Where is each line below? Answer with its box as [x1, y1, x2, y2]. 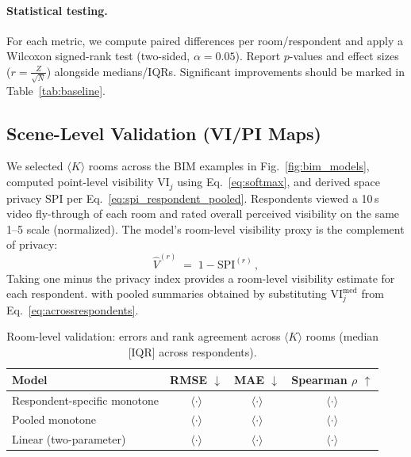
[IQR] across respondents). [128, 344, 257, 360]
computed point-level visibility [6, 173, 154, 190]
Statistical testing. [6, 2, 108, 18]
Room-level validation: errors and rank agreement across [6, 328, 281, 345]
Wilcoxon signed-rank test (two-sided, [6, 48, 190, 64]
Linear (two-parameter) [12, 431, 126, 447]
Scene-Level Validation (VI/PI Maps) [6, 120, 321, 145]
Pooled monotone [12, 411, 96, 428]
